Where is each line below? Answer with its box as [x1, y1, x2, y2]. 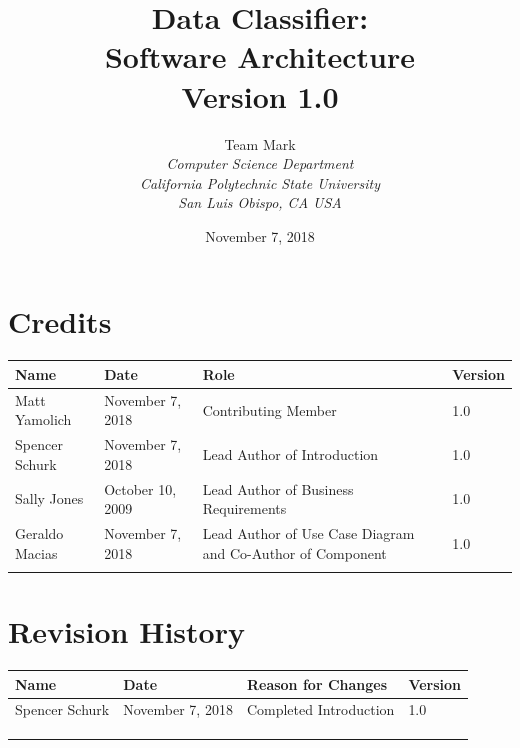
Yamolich [15, 409, 72, 430]
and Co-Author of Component [202, 542, 387, 563]
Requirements [202, 498, 287, 519]
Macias [15, 542, 58, 563]
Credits [8, 301, 112, 342]
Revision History [8, 611, 245, 652]
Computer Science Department [166, 153, 354, 174]
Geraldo [15, 523, 64, 544]
